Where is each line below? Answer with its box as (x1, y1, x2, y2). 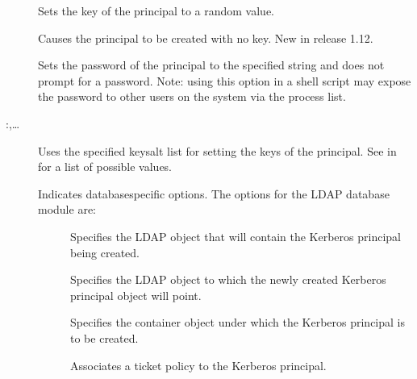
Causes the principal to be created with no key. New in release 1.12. (38, 29, 373, 46)
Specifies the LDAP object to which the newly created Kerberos (70, 271, 386, 288)
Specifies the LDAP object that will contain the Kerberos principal (70, 227, 401, 244)
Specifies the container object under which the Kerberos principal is (70, 314, 406, 331)
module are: (38, 201, 96, 218)
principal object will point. (70, 286, 202, 303)
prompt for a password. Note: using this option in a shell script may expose (38, 72, 411, 89)
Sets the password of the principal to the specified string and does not (38, 56, 385, 73)
